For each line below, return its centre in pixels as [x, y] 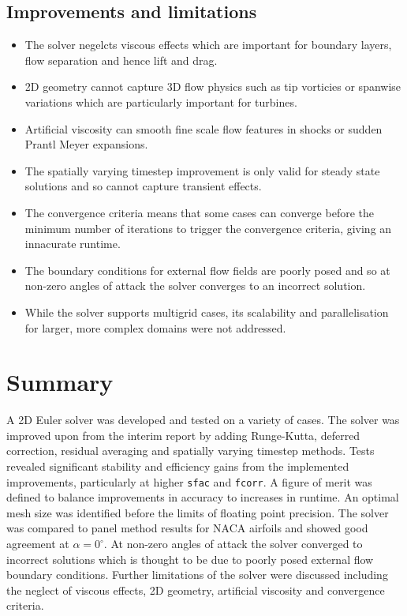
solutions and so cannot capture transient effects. [143, 186]
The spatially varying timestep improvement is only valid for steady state [202, 170]
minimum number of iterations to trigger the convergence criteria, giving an [208, 228]
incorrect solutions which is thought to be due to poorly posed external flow [190, 559]
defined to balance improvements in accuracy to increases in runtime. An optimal [203, 497]
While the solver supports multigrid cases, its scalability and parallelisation [207, 312]
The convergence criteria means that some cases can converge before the [199, 212]
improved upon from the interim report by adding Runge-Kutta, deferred [183, 435]
